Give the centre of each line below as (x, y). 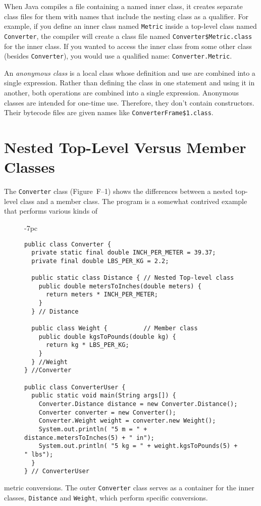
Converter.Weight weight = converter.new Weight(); (127, 421)
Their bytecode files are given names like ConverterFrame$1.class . (109, 112)
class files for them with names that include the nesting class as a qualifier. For (126, 16)
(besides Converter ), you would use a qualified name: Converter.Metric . (118, 56)
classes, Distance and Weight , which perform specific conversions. (106, 497)
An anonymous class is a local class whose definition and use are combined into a (130, 72)
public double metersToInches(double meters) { (120, 286)
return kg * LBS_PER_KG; (87, 345)
